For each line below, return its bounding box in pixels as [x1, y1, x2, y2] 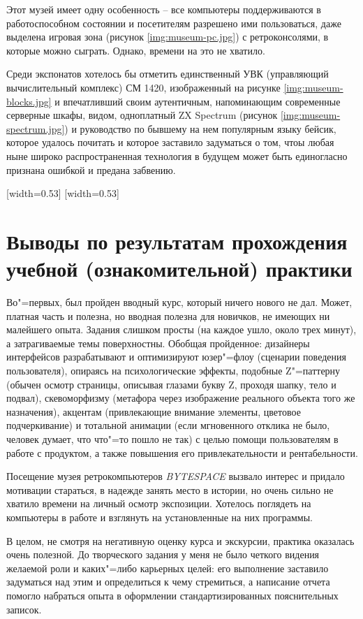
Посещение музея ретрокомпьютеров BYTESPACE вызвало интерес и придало [6, 469, 345, 483]
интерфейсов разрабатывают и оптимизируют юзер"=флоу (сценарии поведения [6, 349, 346, 364]
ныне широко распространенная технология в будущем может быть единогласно [6, 148, 348, 163]
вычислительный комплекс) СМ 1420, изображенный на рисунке [6, 80, 281, 94]
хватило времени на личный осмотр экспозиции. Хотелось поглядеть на [6, 496, 311, 511]
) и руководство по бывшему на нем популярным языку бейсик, [64, 121, 336, 136]
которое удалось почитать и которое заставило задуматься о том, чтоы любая [6, 135, 334, 150]
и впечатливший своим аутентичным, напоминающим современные [54, 94, 341, 108]
